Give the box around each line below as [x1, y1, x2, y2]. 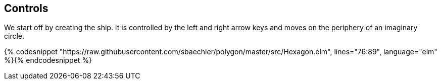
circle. [4, 32, 25, 41]
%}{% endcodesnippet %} [4, 56, 92, 65]
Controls [4, 2, 48, 15]
